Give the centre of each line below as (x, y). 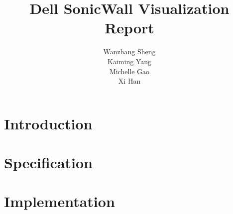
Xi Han (129, 81)
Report (129, 28)
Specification (48, 162)
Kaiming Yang (129, 61)
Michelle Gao (129, 71)
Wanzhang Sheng (129, 52)
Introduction (48, 123)
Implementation (59, 201)
